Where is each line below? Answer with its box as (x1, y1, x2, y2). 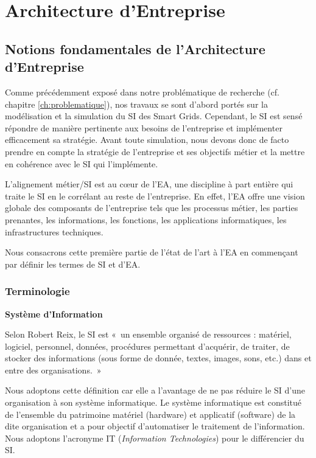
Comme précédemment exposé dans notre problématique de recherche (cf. (5, 85, 280, 98)
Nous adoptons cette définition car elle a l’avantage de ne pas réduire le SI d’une (5, 384, 306, 397)
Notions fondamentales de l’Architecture (5, 39, 265, 58)
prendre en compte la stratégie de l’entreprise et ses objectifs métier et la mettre (5, 145, 305, 158)
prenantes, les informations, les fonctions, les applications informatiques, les (5, 213, 287, 226)
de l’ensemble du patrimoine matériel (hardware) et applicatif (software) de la (5, 408, 296, 420)
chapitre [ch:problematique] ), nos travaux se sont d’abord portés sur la (5, 97, 268, 110)
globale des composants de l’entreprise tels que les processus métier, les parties (5, 201, 298, 214)
